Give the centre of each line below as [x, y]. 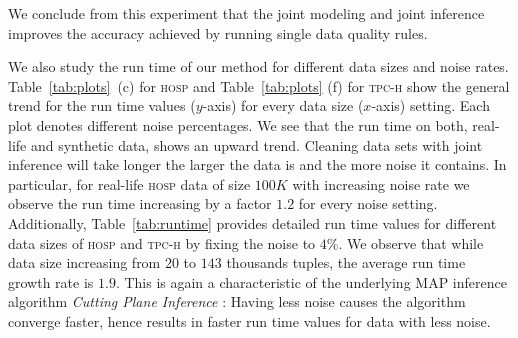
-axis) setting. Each [430, 105]
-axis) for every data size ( [283, 105]
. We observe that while [411, 242]
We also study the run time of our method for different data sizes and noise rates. [258, 66]
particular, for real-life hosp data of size [129, 183]
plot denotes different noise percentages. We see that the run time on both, [238, 124]
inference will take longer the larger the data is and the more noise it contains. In [257, 164]
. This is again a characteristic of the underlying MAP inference [311, 281]
